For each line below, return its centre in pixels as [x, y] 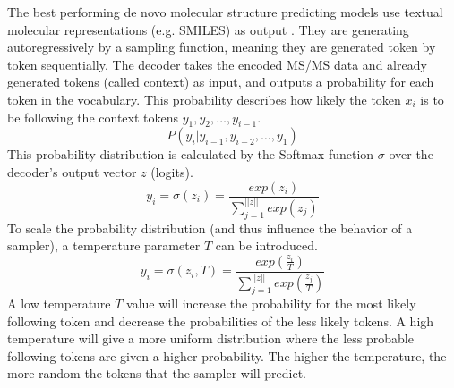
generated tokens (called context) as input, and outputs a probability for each [221, 82]
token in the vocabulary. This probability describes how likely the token [204, 99]
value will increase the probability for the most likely [271, 303]
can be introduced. [266, 245]
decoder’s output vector [72, 171]
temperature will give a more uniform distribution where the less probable [210, 338]
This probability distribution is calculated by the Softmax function [191, 154]
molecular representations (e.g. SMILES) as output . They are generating [208, 29]
